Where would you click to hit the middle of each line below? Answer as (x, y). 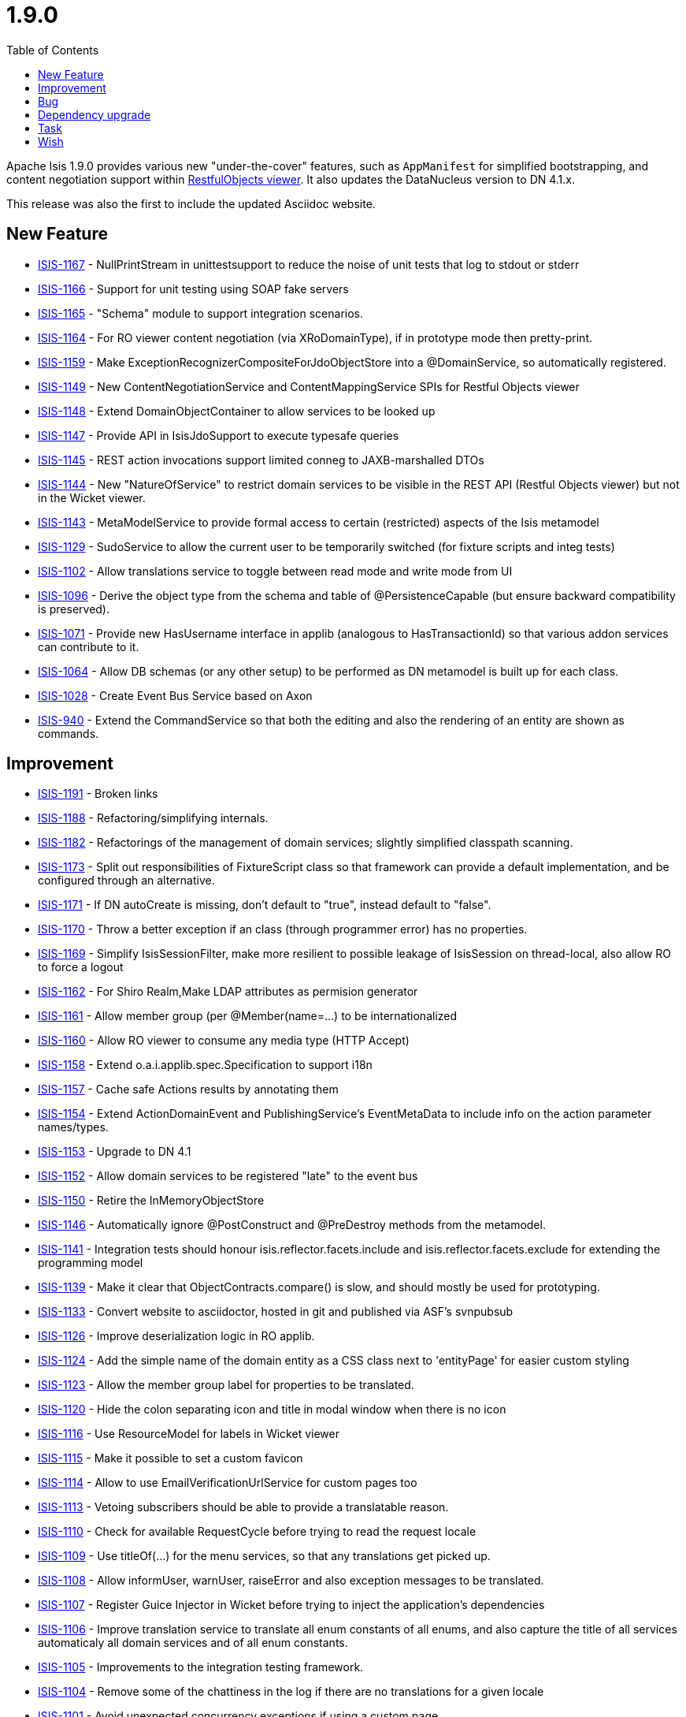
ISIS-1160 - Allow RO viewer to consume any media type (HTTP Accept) (224, 1041)
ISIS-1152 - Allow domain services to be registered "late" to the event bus (228, 1176)
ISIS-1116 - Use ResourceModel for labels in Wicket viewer (189, 1434)
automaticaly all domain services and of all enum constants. (193, 1643)
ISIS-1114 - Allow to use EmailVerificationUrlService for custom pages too (228, 1483)
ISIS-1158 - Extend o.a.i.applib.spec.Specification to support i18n (205, 1065)
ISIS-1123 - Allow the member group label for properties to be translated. (226, 1385)
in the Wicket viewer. (92, 497)
